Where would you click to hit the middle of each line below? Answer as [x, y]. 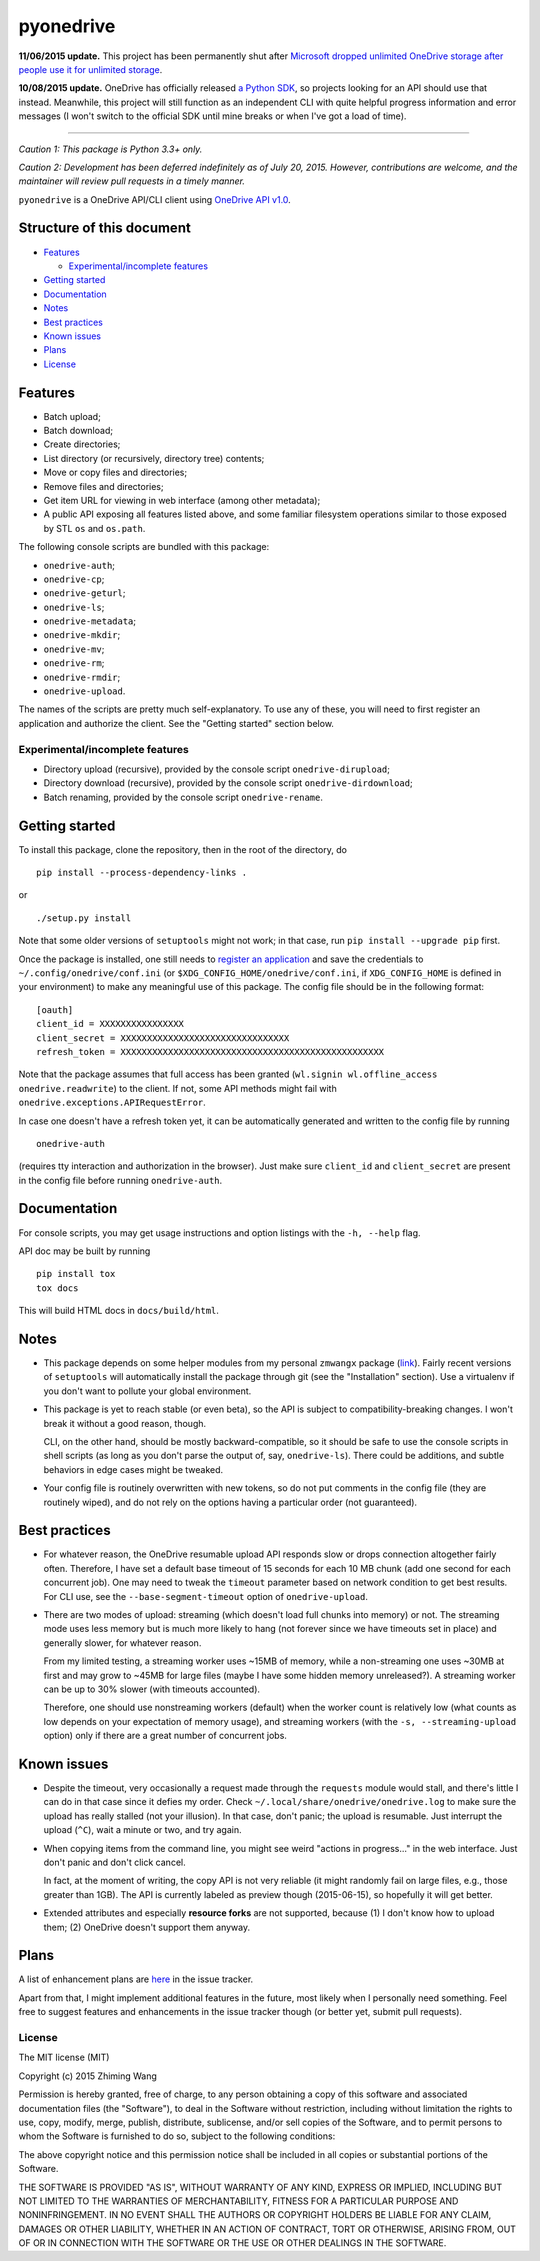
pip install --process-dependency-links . [142, 873]
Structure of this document [105, 228]
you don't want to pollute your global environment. [147, 1391]
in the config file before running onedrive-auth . [120, 1180]
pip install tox [76, 1274]
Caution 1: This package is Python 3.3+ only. [110, 149]
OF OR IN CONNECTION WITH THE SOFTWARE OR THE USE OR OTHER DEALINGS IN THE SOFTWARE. [232, 2243]
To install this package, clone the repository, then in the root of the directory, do [182, 849]
